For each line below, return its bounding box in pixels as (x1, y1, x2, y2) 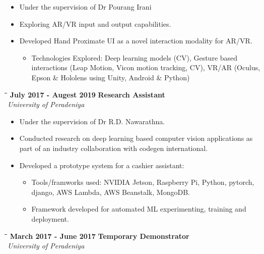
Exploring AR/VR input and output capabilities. (19, 18, 171, 29)
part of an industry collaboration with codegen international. (19, 142, 208, 153)
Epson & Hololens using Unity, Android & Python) (31, 72, 190, 82)
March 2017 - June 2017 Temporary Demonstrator (10, 230, 189, 241)
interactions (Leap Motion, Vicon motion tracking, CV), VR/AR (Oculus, (31, 62, 260, 73)
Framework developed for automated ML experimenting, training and (31, 204, 246, 214)
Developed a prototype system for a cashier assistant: (19, 160, 184, 170)
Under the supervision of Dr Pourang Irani (19, 2, 152, 12)
